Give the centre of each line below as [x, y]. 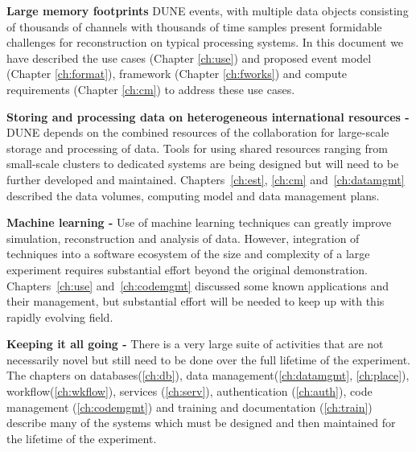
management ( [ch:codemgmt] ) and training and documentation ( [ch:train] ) [189, 407]
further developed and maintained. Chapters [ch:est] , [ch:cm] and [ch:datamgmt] [206, 179]
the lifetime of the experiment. [82, 438]
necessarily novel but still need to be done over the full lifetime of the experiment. [208, 359]
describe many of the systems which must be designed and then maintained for [201, 423]
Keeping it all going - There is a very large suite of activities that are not [195, 344]
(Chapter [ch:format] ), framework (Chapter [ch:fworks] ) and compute [177, 74]
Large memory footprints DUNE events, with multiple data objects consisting [208, 10]
